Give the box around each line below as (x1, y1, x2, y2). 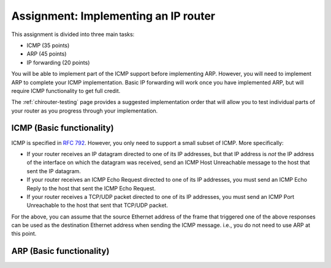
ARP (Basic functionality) (11, 246, 110, 256)
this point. (11, 230, 37, 237)
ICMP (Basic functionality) (11, 123, 114, 133)
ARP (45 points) (26, 50, 67, 58)
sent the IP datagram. (26, 167, 81, 174)
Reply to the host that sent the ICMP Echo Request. (26, 184, 156, 192)
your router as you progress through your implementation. (11, 107, 158, 114)
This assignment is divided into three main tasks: (11, 31, 135, 38)
